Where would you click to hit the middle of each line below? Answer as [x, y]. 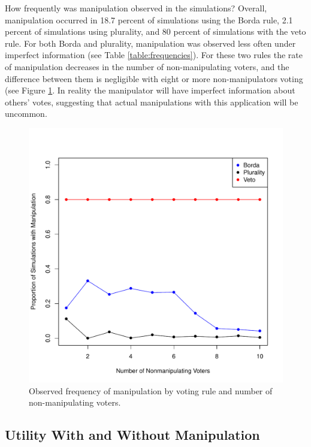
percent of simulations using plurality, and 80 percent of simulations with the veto [155, 31]
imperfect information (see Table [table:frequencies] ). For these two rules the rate [154, 55]
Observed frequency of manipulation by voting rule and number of [151, 390]
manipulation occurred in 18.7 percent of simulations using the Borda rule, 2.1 [149, 19]
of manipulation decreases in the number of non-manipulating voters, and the [147, 66]
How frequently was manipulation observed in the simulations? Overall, [136, 8]
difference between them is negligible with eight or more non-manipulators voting [154, 78]
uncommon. [26, 114]
